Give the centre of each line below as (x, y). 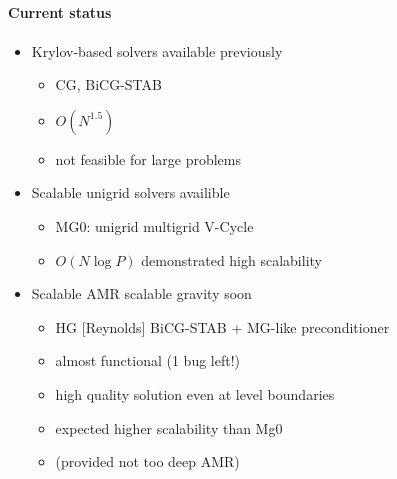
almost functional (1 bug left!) (148, 360)
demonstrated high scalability (231, 259)
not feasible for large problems (148, 158)
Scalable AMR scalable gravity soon (141, 293)
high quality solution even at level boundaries (195, 393)
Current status (60, 12)
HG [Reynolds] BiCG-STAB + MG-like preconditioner (222, 326)
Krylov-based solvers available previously (157, 50)
